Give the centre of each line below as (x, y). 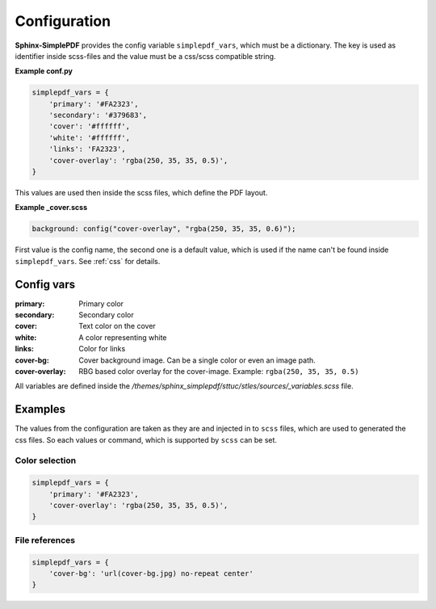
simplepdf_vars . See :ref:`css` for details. (88, 261)
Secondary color (106, 315)
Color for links (102, 349)
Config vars (45, 284)
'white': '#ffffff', (90, 138)
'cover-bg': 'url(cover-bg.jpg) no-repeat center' (151, 573)
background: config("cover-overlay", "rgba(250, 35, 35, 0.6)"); (164, 229)
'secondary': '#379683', (98, 115)
